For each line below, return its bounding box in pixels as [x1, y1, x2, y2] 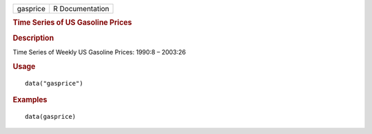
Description [12, 33, 54, 43]
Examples [12, 95, 48, 104]
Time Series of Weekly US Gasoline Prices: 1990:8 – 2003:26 [12, 48, 186, 56]
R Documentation [52, 4, 110, 13]
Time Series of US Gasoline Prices [12, 18, 132, 28]
